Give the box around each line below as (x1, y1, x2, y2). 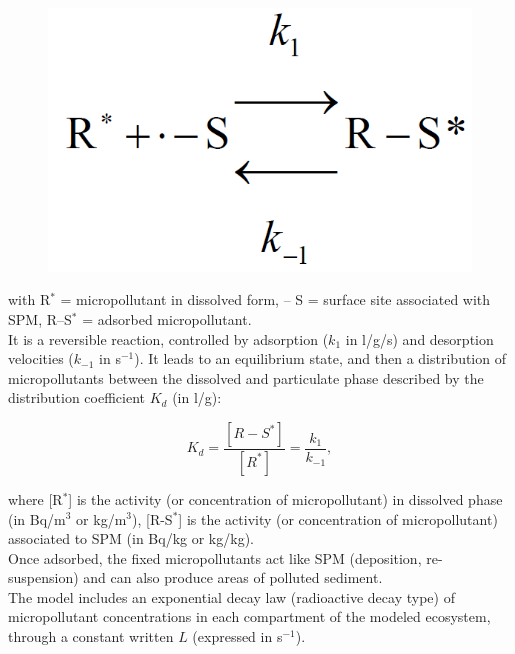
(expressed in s (192, 626, 283, 647)
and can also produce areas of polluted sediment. (83, 567, 383, 588)
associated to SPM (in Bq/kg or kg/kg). (8, 528, 254, 549)
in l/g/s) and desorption (345, 328, 494, 349)
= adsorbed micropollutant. (82, 309, 252, 330)
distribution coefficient (8, 387, 146, 408)
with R (8, 289, 51, 310)
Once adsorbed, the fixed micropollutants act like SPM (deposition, (8, 547, 422, 568)
